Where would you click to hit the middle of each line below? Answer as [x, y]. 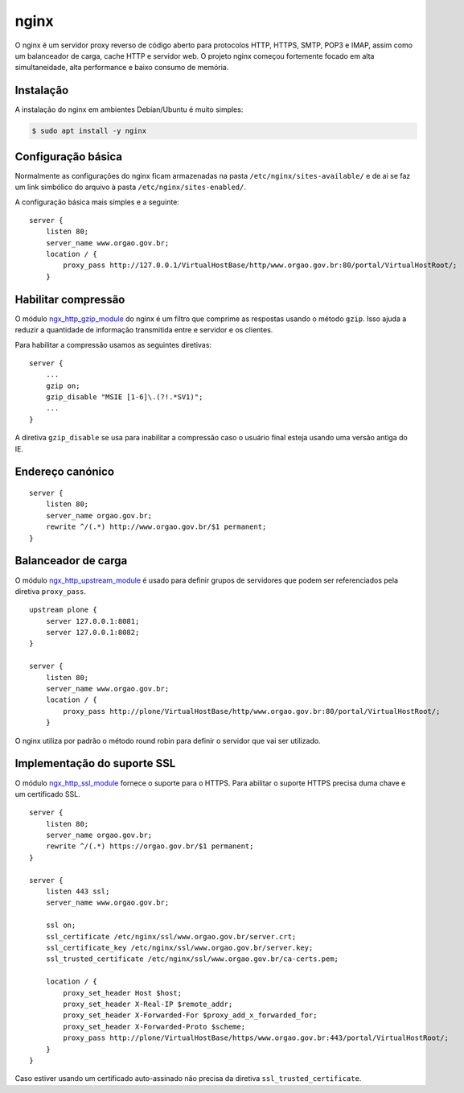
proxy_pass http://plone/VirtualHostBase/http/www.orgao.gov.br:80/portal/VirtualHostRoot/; [252, 711]
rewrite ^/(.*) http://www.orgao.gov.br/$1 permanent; [156, 527]
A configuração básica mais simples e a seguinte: [97, 202]
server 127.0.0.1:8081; [92, 621]
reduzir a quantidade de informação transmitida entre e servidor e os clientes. [144, 330]
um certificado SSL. [47, 794]
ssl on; [61, 925]
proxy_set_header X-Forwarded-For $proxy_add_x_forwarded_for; [190, 1015]
